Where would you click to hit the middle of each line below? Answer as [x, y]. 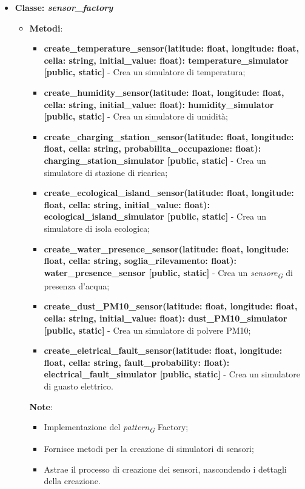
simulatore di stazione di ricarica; [106, 172]
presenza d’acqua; [77, 285]
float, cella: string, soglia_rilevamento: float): [140, 261]
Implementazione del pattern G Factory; [116, 427]
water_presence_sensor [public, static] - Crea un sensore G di [168, 273]
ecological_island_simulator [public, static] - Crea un [155, 216]
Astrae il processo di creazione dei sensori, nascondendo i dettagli [165, 469]
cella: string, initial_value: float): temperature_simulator [166, 60]
